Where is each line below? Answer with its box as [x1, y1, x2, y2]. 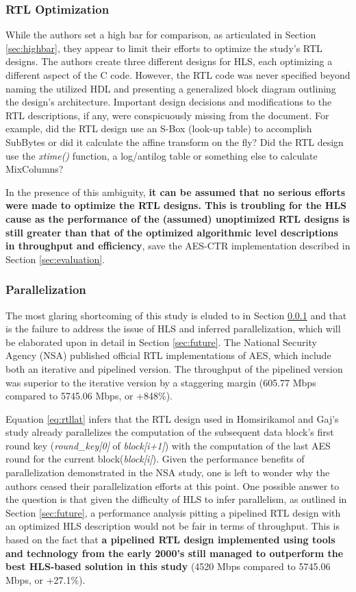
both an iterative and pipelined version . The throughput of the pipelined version [5, 361, 343, 375]
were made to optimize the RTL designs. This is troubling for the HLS [5, 198, 347, 212]
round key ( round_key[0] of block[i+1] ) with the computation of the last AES [5, 438, 331, 452]
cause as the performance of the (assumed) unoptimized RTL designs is [5, 211, 350, 225]
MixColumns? [5, 162, 64, 176]
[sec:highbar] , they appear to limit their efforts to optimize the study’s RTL [5, 40, 322, 55]
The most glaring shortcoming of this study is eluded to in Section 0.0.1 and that [5, 308, 347, 322]
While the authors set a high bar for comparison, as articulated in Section [5, 27, 316, 42]
